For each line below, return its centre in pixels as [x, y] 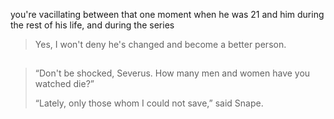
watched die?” [64, 84]
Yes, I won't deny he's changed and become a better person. [160, 44]
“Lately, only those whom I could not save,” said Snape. [149, 103]
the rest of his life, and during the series [92, 25]
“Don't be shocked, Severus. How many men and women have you [172, 73]
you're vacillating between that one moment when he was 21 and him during [167, 14]
